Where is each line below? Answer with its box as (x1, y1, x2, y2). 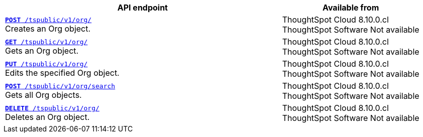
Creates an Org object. (5, 23, 91, 34)
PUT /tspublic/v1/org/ (5, 60, 88, 68)
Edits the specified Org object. (5, 67, 120, 78)
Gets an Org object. (5, 45, 79, 56)
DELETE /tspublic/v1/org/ (5, 104, 99, 112)
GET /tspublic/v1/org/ (5, 38, 88, 46)
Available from (323, 3, 379, 13)
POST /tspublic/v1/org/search (5, 82, 116, 90)
